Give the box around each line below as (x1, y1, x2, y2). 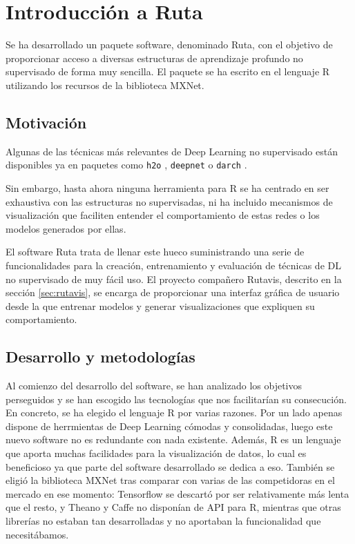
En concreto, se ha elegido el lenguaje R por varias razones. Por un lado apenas (6, 405, 343, 420)
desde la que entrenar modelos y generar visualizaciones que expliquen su (6, 298, 315, 313)
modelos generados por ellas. (6, 221, 126, 235)
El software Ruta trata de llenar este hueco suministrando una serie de (6, 244, 305, 259)
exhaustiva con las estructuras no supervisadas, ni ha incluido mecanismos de (6, 194, 333, 208)
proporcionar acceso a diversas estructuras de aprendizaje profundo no (6, 50, 303, 65)
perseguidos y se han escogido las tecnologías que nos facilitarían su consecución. (6, 391, 347, 406)
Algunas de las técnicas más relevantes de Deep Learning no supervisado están (6, 144, 338, 158)
